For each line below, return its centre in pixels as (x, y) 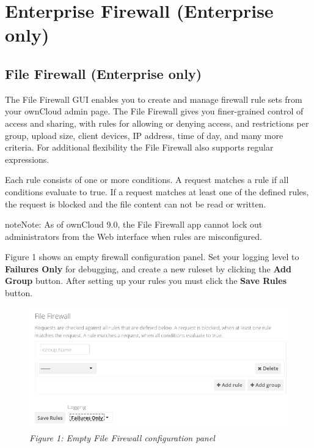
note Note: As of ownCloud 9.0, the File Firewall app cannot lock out (134, 224)
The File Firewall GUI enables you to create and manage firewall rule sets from (154, 99)
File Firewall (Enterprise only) (104, 73)
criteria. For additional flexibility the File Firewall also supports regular (139, 147)
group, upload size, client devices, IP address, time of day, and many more (144, 135)
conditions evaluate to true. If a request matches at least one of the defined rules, (157, 191)
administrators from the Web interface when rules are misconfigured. (133, 236)
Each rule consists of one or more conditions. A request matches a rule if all (147, 180)
